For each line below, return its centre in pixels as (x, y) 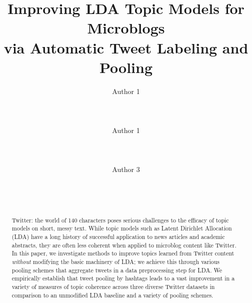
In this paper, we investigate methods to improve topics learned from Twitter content (123, 253)
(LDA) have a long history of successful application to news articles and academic (118, 236)
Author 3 (126, 169)
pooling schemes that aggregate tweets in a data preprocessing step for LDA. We (117, 270)
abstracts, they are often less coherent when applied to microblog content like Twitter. (124, 245)
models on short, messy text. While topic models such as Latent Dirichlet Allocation (122, 228)
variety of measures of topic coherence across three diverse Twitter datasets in (113, 286)
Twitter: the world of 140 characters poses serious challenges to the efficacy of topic (120, 220)
